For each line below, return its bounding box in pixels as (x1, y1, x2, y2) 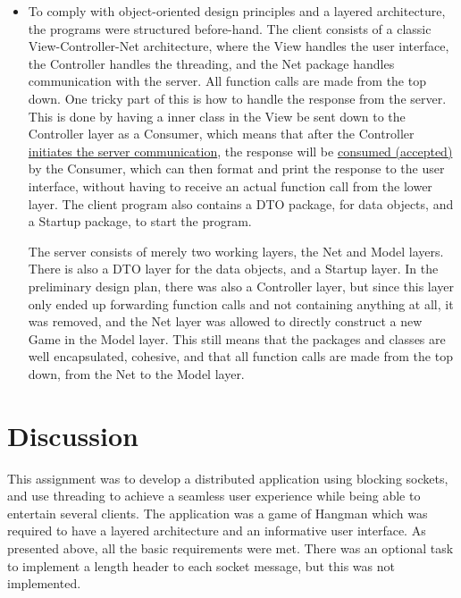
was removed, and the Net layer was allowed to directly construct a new (28, 312, 423, 331)
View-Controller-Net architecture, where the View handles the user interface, (28, 37, 449, 55)
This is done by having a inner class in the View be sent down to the (28, 106, 406, 125)
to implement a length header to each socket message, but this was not (7, 556, 395, 575)
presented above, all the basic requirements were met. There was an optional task (7, 538, 454, 557)
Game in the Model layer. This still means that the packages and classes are (28, 329, 446, 348)
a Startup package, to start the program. (28, 212, 252, 231)
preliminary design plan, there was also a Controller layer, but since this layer (28, 276, 455, 295)
